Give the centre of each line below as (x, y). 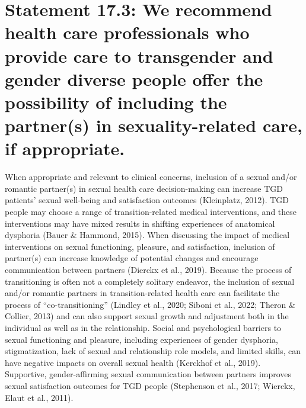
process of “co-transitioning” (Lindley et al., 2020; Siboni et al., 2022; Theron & (150, 304)
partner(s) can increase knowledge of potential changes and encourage (132, 258)
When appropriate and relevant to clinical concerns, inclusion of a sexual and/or (151, 177)
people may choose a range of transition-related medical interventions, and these (151, 212)
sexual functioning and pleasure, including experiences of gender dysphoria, (141, 339)
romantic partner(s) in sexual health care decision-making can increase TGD (144, 188)
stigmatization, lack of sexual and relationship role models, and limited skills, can (153, 351)
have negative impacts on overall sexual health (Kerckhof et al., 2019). (133, 362)
